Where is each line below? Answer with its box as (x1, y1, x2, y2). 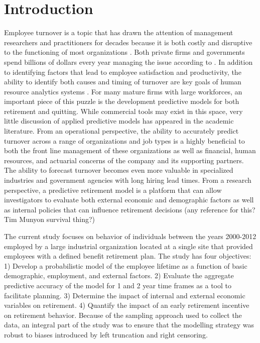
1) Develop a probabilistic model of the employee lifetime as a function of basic (4, 260, 247, 271)
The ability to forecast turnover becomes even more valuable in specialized (4, 165, 233, 175)
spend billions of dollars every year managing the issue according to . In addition (4, 56, 253, 67)
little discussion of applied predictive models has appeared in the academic (4, 116, 234, 126)
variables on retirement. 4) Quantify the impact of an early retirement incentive (4, 300, 249, 310)
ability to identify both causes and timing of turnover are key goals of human (4, 76, 241, 87)
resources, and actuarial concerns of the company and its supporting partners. (4, 155, 244, 165)
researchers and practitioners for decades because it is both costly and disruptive (4, 37, 252, 47)
